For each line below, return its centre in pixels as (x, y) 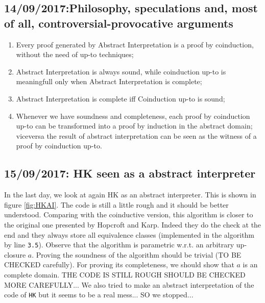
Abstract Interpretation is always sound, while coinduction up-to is (121, 71)
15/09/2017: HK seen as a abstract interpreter (130, 173)
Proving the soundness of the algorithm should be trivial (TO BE (139, 254)
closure (15, 254)
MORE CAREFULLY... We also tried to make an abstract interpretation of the (129, 284)
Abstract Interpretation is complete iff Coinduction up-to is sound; (121, 98)
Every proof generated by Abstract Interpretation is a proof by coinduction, (135, 44)
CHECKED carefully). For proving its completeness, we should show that (119, 264)
